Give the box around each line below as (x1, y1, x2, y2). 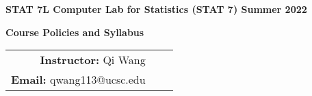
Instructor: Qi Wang (40, 52, 146, 68)
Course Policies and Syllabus (5, 25, 144, 39)
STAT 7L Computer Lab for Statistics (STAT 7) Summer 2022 (5, 2, 307, 16)
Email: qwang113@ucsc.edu (11, 71, 146, 88)
